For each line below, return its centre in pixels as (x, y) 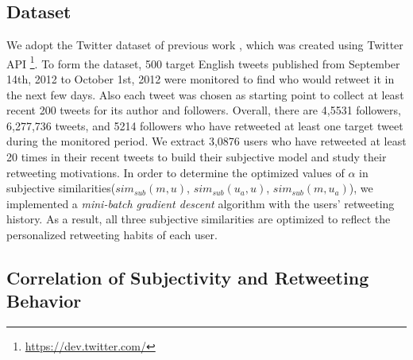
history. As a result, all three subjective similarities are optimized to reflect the (199, 219)
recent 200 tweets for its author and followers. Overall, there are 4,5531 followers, (204, 110)
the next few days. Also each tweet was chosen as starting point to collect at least (205, 94)
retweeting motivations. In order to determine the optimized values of (176, 172)
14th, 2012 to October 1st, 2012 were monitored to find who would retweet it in (201, 79)
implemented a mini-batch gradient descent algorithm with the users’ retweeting (201, 203)
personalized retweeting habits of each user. (112, 234)
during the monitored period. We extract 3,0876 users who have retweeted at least (206, 141)
